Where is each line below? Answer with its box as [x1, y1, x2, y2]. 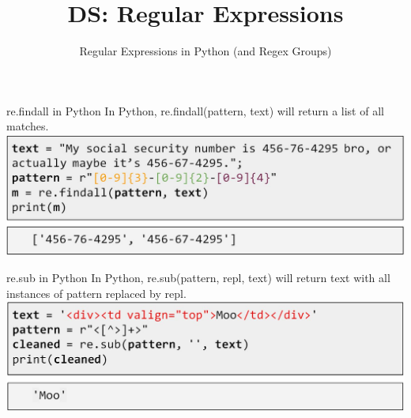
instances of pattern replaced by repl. [6, 284, 187, 301]
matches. [6, 118, 49, 134]
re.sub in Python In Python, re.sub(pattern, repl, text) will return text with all [6, 269, 390, 286]
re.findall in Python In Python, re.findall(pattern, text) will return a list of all [6, 102, 384, 119]
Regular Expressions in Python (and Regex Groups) [79, 43, 332, 59]
